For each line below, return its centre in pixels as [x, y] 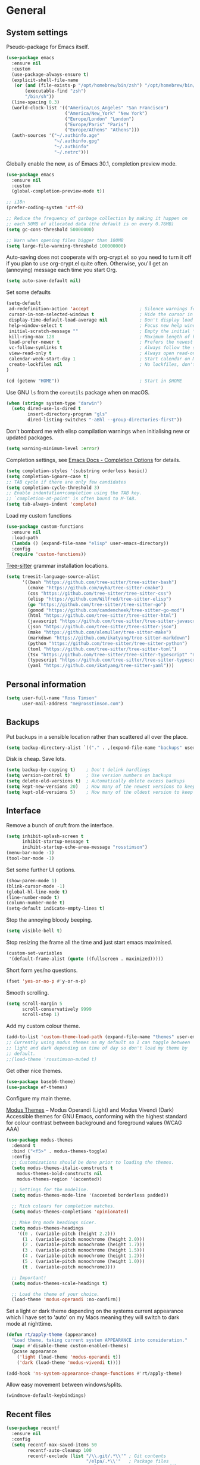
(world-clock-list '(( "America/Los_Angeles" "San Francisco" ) [90, 108]
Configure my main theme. [39, 1099]
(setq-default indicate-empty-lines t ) [56, 909]
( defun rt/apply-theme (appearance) [51, 1335]
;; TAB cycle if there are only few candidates [66, 482]
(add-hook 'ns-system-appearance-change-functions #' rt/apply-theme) [94, 1373]
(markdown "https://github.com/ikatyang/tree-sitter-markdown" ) [109, 638]
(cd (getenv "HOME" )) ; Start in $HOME [94, 381]
